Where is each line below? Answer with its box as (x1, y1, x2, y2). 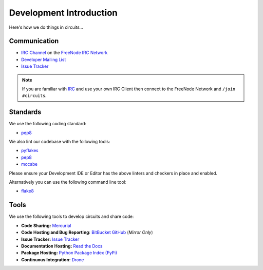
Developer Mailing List (21, 57, 66, 62)
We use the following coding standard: (9, 121, 87, 127)
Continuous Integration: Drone (21, 256, 84, 263)
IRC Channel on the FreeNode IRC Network (21, 50, 108, 56)
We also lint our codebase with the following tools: (9, 139, 111, 145)
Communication (9, 37, 59, 45)
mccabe (21, 161, 38, 167)
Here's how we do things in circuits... (9, 24, 84, 30)
